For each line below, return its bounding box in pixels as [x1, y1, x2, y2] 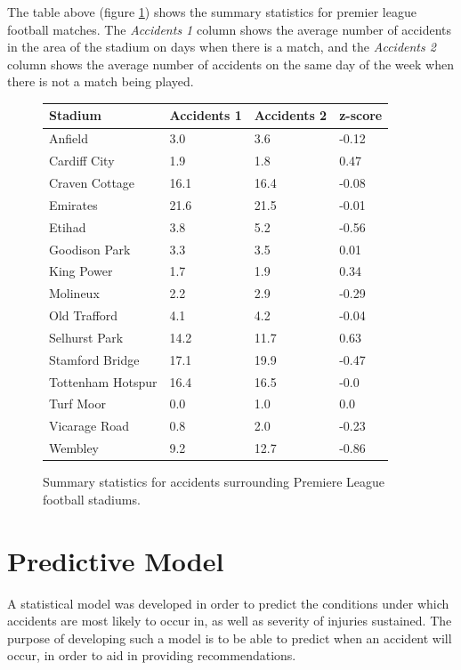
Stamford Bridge [49, 350, 140, 368]
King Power [49, 262, 113, 280]
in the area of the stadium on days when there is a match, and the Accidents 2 [7, 37, 436, 56]
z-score [339, 106, 383, 125]
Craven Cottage [49, 174, 135, 191]
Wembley [49, 439, 99, 457]
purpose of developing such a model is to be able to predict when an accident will [7, 628, 452, 647]
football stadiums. [43, 489, 141, 508]
